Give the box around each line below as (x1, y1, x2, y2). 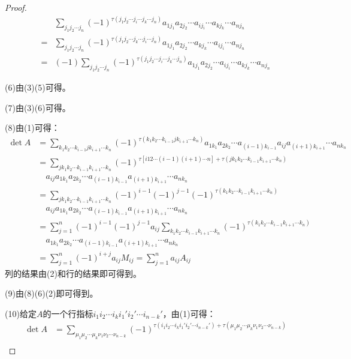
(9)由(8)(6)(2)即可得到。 (5, 287, 98, 300)
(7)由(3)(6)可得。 (5, 101, 71, 113)
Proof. (5, 1, 27, 13)
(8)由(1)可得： (5, 121, 60, 134)
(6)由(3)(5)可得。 (5, 81, 71, 94)
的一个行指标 (43, 307, 93, 319)
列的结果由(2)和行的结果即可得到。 (5, 267, 141, 279)
